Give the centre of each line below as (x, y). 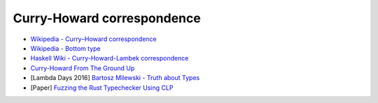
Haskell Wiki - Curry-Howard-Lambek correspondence (110, 58)
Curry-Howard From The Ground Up (83, 68)
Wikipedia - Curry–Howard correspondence (93, 39)
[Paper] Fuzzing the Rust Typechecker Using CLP (102, 88)
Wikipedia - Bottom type (65, 48)
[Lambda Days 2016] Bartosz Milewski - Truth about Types (115, 78)
